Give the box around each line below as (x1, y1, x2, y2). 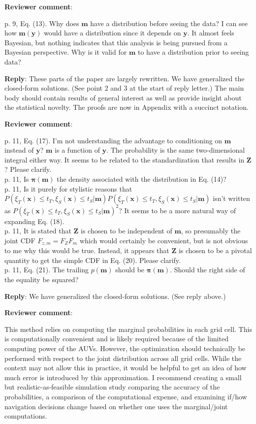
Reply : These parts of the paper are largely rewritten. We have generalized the (4, 73, 245, 83)
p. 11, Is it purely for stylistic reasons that (4, 183, 132, 194)
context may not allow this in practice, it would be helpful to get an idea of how (4, 362, 247, 373)
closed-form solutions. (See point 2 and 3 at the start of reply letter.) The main (4, 83, 244, 93)
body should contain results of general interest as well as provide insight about (4, 92, 242, 102)
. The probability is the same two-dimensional (106, 145, 245, 155)
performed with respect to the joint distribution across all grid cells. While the (4, 353, 242, 363)
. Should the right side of (170, 264, 245, 275)
